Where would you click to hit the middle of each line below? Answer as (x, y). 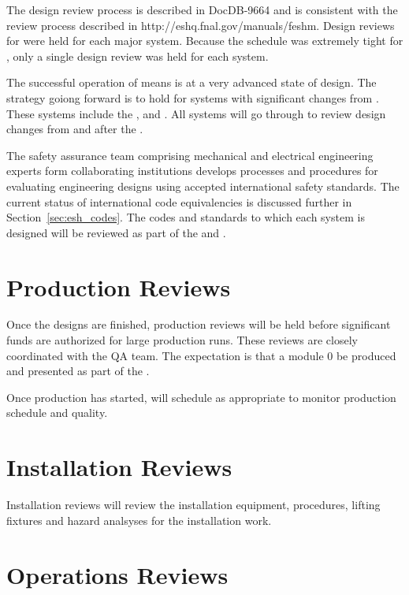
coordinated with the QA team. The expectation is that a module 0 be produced (201, 355)
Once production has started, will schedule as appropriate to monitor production (201, 397)
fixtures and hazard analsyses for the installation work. (139, 520)
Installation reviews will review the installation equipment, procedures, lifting (193, 505)
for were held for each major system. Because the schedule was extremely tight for (205, 41)
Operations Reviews (117, 574)
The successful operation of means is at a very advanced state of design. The (191, 82)
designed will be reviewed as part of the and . (116, 232)
